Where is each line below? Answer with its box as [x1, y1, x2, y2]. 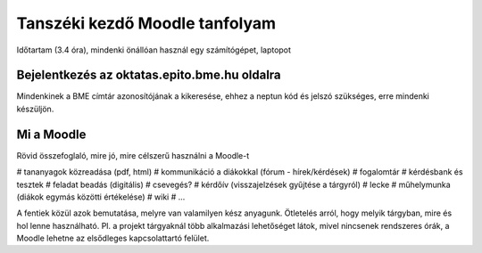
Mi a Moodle [16, 126, 87, 142]
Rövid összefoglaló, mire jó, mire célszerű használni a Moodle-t [16, 150, 250, 160]
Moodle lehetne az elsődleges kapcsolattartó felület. [16, 233, 210, 244]
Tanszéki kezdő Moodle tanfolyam [16, 13, 277, 33]
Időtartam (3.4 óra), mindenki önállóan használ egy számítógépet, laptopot [16, 45, 292, 55]
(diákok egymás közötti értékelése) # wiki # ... [16, 192, 186, 202]
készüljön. [16, 103, 54, 114]
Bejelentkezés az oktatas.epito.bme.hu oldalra [16, 68, 281, 83]
